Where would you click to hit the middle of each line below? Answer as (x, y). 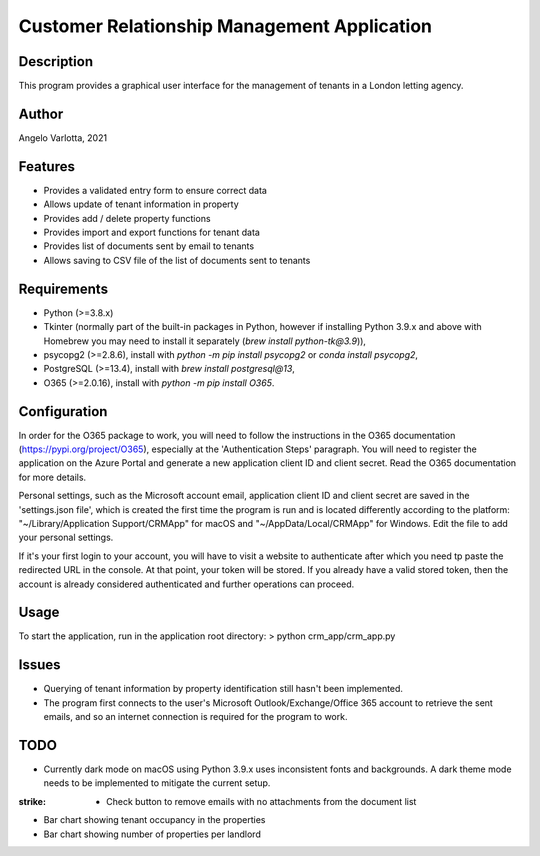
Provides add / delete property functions (127, 218)
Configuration (63, 411)
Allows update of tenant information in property (141, 204)
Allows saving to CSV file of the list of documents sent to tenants (177, 260)
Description (56, 61)
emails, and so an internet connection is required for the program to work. (195, 717)
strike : (32, 801)
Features (46, 166)
